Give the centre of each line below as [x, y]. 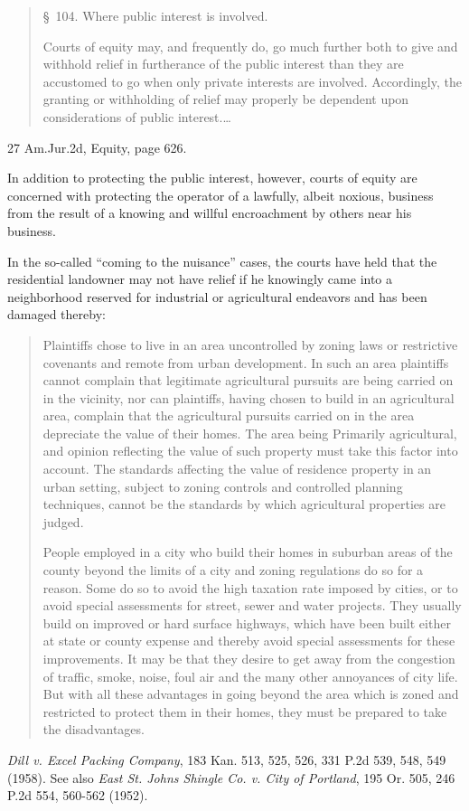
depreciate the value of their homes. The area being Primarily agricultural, [250, 433]
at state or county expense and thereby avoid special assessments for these [249, 641]
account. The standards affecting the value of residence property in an [237, 469]
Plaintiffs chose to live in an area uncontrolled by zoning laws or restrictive [250, 344]
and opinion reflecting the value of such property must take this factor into [250, 451]
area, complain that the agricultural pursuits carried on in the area [229, 415]
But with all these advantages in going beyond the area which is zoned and [251, 694]
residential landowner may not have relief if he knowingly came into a [200, 279]
